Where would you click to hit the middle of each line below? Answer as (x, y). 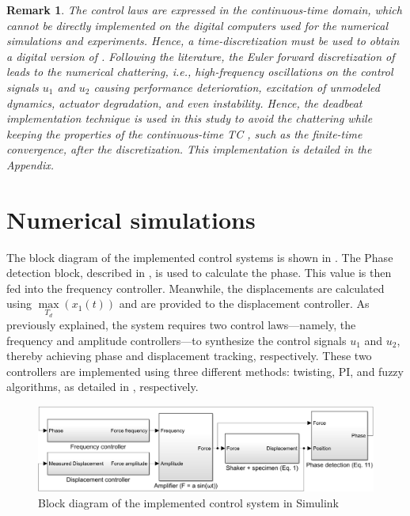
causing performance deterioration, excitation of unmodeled (237, 87)
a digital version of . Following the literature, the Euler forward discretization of (201, 56)
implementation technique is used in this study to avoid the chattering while (190, 118)
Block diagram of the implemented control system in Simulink (188, 502)
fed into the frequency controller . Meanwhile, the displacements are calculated (196, 288)
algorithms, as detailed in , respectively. (102, 387)
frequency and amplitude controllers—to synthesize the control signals (177, 340)
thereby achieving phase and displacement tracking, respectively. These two (189, 356)
